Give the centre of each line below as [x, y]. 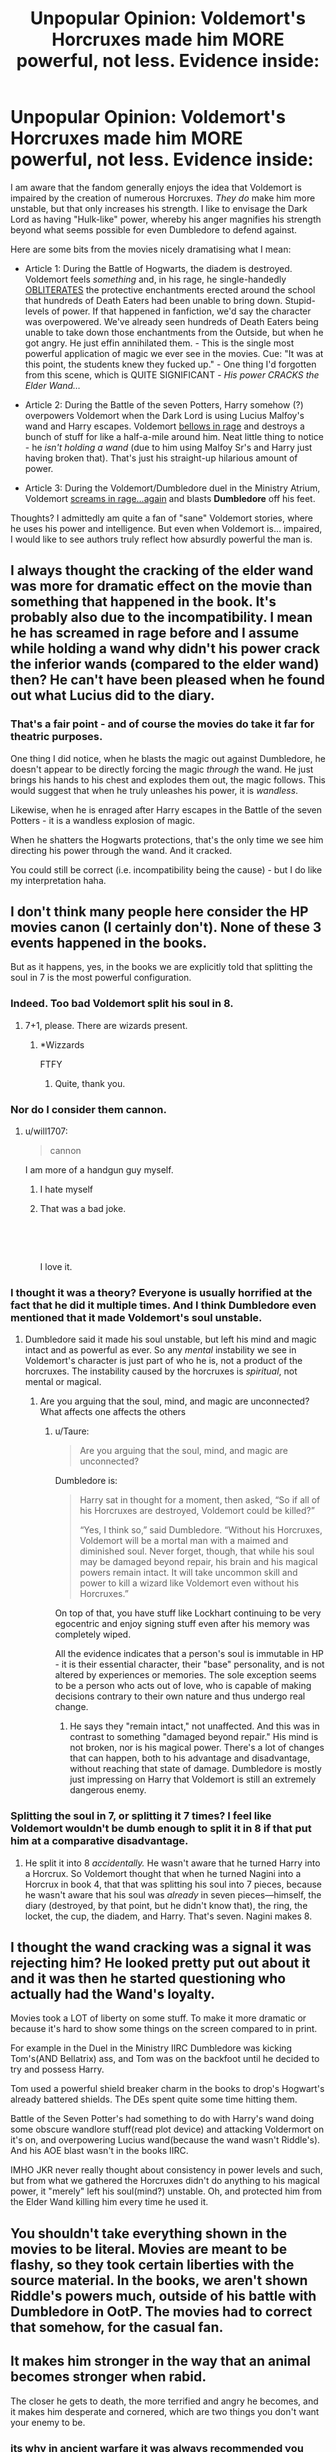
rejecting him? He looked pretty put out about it [160, 1963]
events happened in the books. [109, 943]
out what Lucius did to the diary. [112, 695]
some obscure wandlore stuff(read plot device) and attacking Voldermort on [167, 2129]
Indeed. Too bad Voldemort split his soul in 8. [122, 1004]
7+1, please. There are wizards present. [106, 1025]
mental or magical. [63, 1382]
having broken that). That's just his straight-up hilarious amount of [161, 458]
